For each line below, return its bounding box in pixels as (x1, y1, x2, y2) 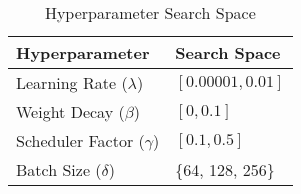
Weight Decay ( (16, 100, 125, 123)
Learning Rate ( (16, 71, 128, 94)
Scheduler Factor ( (16, 129, 145, 152)
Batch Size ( (16, 158, 102, 181)
